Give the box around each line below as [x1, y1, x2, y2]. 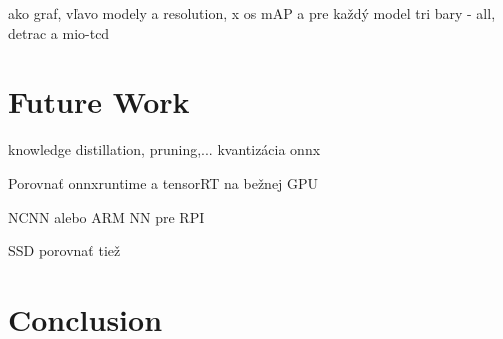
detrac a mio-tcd [8, 22, 110, 43]
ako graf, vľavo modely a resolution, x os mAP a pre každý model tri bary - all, [8, 3, 496, 23]
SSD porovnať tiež [8, 240, 121, 261]
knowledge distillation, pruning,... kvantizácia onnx [8, 139, 321, 160]
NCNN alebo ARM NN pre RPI [8, 206, 205, 227]
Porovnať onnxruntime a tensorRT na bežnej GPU [8, 172, 319, 193]
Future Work [8, 81, 190, 122]
